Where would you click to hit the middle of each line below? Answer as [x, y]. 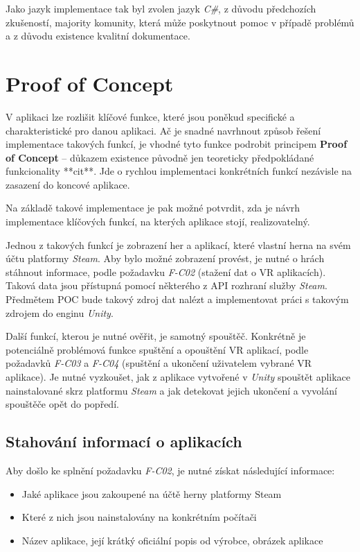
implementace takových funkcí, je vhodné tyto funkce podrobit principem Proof [177, 144]
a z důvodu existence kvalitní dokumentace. [98, 36]
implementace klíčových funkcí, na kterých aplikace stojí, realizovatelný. [158, 222]
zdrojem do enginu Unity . [60, 312]
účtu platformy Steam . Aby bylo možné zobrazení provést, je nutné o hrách [165, 258]
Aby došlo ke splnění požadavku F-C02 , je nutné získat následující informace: [170, 470]
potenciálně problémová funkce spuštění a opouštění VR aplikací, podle [157, 349]
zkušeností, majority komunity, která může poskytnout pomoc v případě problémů [180, 22]
